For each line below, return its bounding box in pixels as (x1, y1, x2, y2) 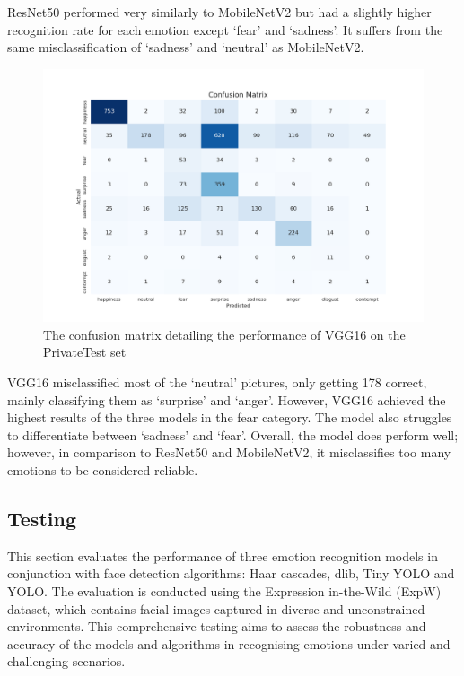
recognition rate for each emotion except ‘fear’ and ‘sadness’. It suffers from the (7, 20, 443, 39)
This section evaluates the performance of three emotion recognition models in (7, 546, 438, 565)
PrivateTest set (43, 342, 127, 361)
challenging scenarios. (7, 652, 126, 671)
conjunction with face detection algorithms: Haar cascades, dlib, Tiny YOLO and (7, 564, 455, 583)
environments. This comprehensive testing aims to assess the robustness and (7, 617, 426, 636)
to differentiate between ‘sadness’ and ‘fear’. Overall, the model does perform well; (7, 425, 459, 444)
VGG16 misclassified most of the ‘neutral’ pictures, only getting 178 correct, (7, 372, 427, 391)
